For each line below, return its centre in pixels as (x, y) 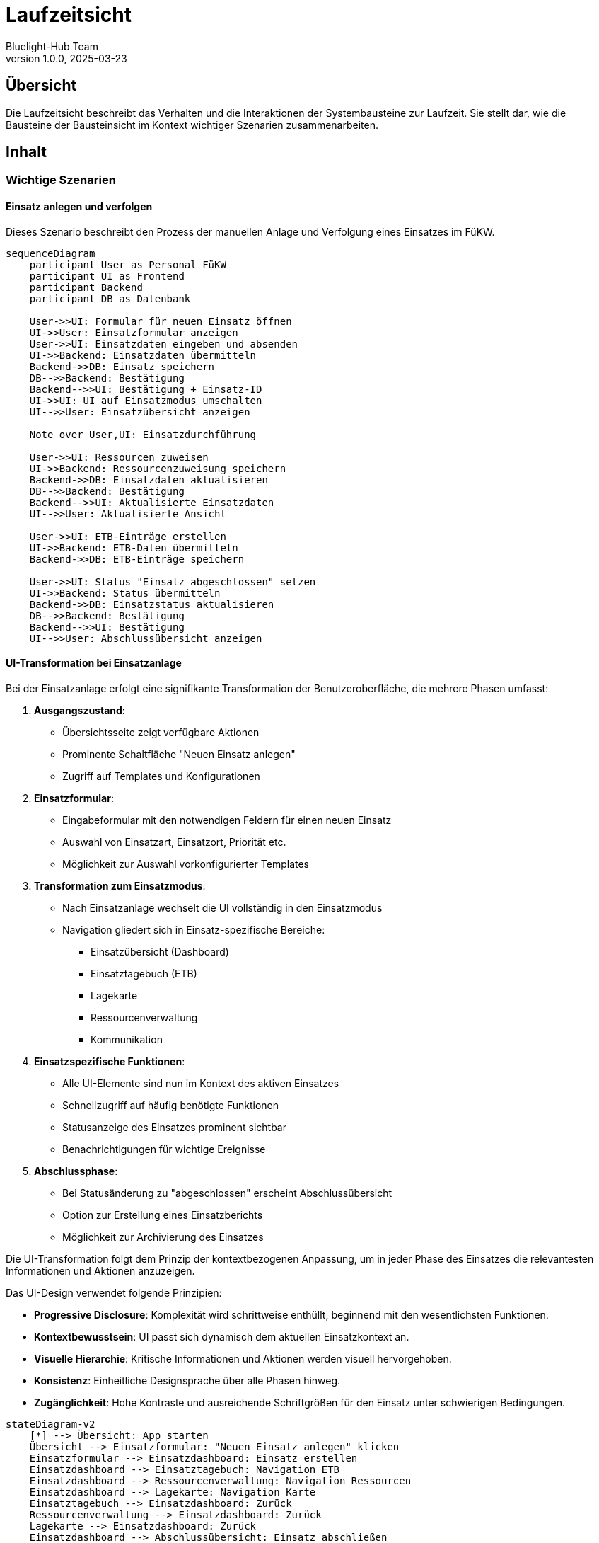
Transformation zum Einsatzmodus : (120, 885)
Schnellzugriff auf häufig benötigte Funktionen (170, 1105)
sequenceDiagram (51, 253)
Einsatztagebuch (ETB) (144, 973)
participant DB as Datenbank (110, 298)
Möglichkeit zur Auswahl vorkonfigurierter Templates (186, 864)
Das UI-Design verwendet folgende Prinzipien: (114, 1292)
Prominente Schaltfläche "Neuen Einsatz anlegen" (179, 754)
